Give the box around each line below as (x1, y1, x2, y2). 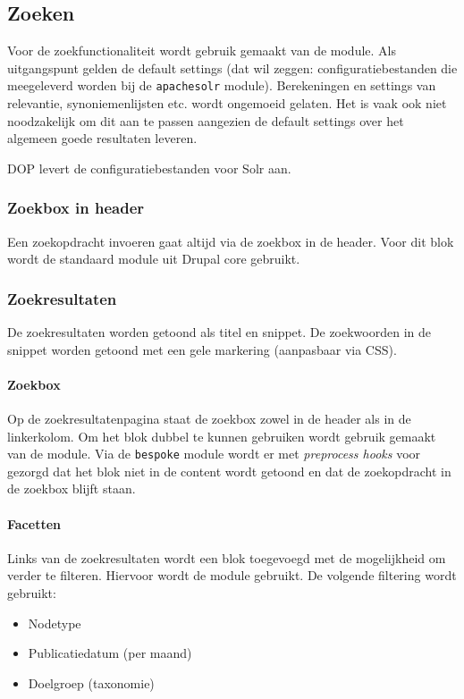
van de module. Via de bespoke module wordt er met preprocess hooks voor (7, 444, 421, 463)
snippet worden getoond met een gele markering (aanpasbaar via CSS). (7, 340, 397, 358)
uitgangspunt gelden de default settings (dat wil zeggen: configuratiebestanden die (7, 58, 458, 77)
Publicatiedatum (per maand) (28, 644, 192, 662)
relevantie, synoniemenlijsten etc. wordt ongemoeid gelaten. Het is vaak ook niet (7, 94, 447, 113)
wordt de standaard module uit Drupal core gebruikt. (7, 249, 300, 268)
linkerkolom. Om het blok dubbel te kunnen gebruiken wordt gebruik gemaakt (7, 426, 436, 445)
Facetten (7, 514, 61, 533)
